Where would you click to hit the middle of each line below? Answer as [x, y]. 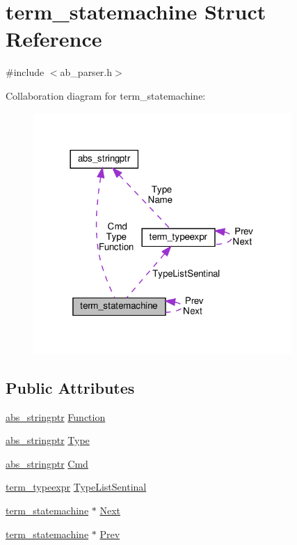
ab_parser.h [86, 72]
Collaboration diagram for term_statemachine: [106, 95]
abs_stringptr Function [56, 416]
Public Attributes [70, 387]
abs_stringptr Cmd [47, 463]
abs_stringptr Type [48, 440]
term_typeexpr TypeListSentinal [76, 487]
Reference [54, 39]
